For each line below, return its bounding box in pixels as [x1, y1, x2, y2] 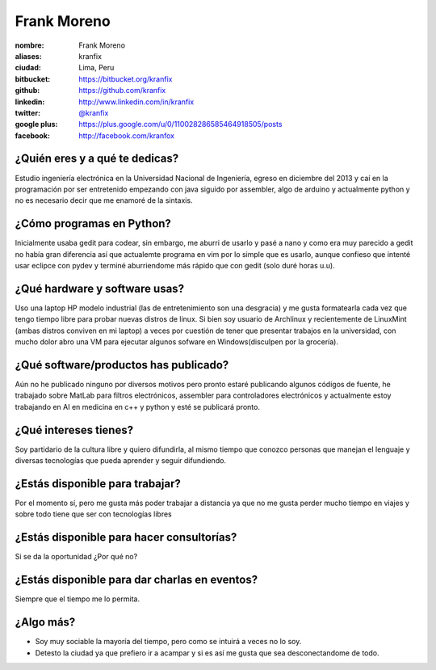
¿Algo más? [15, 615, 76, 630]
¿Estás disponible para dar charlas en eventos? [15, 573, 258, 587]
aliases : [15, 51, 42, 61]
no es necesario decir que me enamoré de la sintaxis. [15, 196, 193, 205]
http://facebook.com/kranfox [78, 130, 175, 141]
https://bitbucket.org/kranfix [78, 74, 173, 84]
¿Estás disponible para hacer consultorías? [15, 530, 237, 545]
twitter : [15, 107, 40, 117]
